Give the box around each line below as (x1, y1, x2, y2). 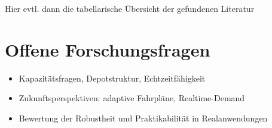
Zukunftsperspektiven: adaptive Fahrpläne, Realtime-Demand (19, 92, 245, 104)
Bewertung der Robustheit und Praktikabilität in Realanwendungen (19, 111, 268, 124)
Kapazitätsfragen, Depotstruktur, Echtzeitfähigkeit (19, 71, 206, 84)
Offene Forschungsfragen (5, 37, 210, 61)
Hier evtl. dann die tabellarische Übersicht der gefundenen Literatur (5, 2, 255, 14)
